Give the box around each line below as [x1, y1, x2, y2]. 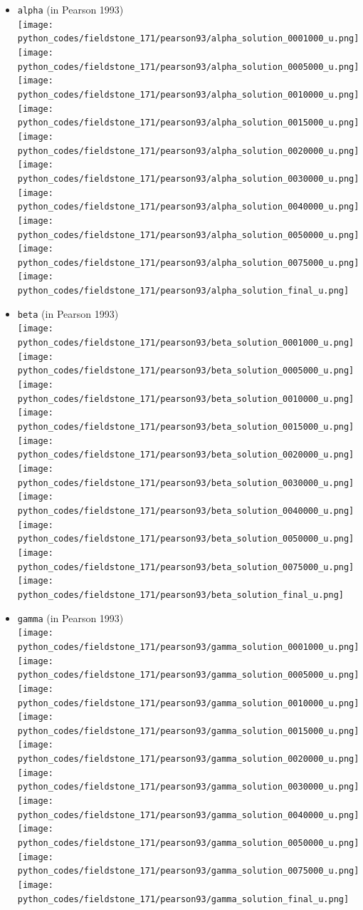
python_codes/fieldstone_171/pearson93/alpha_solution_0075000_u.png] [17, 257, 359, 268]
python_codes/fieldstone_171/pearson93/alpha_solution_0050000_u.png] [17, 229, 359, 240]
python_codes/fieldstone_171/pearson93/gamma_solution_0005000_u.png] [17, 670, 359, 681]
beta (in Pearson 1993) [17, 306, 119, 321]
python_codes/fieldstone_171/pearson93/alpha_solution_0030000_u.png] [17, 173, 359, 184]
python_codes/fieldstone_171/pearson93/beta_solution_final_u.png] [17, 589, 344, 600]
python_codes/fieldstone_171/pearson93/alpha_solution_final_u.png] [17, 286, 349, 296]
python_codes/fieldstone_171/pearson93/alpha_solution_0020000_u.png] [17, 145, 359, 156]
